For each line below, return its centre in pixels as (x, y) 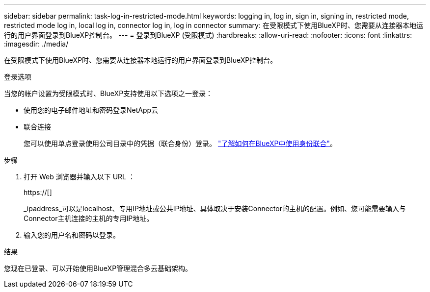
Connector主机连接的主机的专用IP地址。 (89, 218)
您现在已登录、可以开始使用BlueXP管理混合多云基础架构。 (98, 268)
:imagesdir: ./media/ (36, 44)
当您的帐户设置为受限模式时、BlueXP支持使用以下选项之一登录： (108, 93)
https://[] (38, 192)
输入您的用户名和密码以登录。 (72, 235)
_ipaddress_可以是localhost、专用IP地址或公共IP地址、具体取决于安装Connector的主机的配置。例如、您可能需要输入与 (215, 208)
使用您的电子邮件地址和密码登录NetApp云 (91, 110)
